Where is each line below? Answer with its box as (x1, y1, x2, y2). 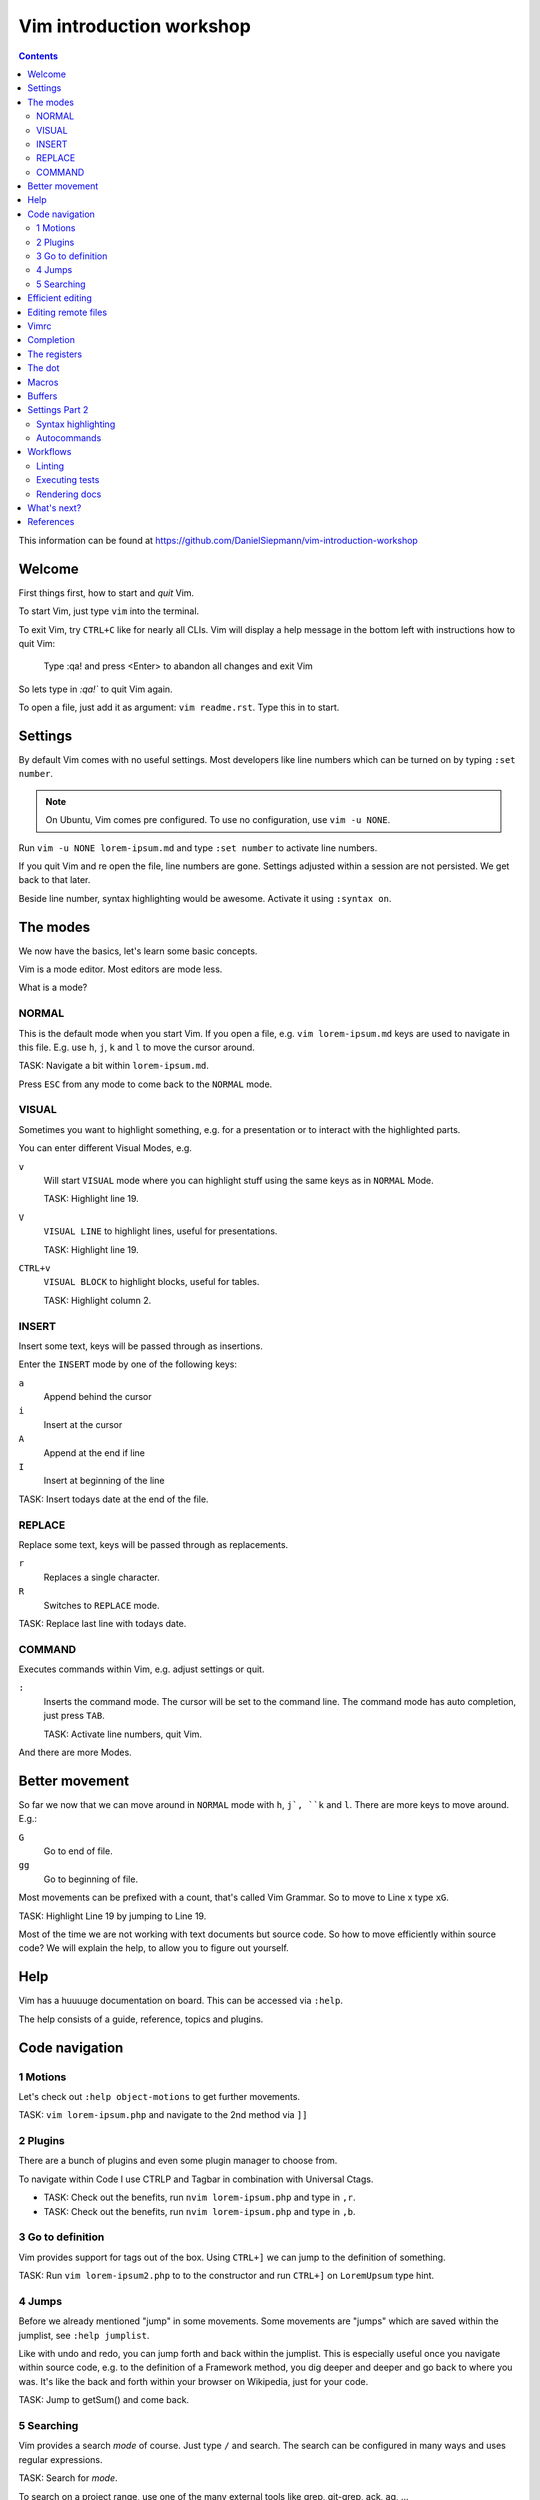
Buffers (27, 390, 58, 402)
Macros (27, 376, 59, 388)
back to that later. (18, 874, 91, 886)
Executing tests (36, 474, 100, 486)
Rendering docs (36, 488, 102, 500)
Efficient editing (27, 292, 92, 304)
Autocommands (36, 432, 102, 444)
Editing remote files (27, 306, 108, 318)
